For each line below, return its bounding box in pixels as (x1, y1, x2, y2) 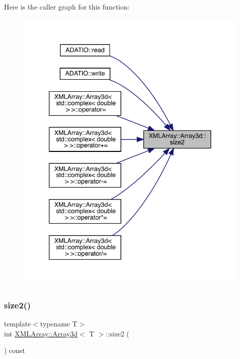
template (4, 318, 31, 329)
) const (4, 345, 25, 355)
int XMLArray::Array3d (4, 328, 78, 338)
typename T (40, 318, 77, 329)
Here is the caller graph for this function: (4, 2, 130, 12)
